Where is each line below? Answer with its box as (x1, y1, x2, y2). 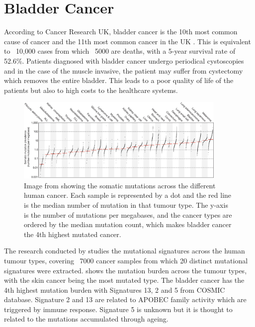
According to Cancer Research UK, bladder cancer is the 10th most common (4, 26, 238, 37)
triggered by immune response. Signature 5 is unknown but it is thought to (4, 304, 233, 314)
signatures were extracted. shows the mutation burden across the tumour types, (4, 265, 247, 275)
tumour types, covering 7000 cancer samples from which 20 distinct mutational (4, 255, 248, 265)
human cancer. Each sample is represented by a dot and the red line (24, 190, 232, 200)
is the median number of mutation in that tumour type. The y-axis (24, 199, 228, 210)
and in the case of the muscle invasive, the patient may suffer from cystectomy (4, 65, 243, 76)
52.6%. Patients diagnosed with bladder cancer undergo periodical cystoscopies (4, 55, 244, 66)
